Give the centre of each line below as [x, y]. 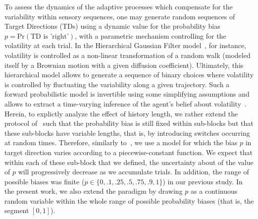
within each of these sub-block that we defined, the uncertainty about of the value [129, 162]
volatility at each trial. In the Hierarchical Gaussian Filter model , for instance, [126, 45]
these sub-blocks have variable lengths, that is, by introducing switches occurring [127, 133]
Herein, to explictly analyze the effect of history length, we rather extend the [121, 113]
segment [17, 210]
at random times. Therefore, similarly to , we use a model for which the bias [121, 142]
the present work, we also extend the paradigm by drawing [94, 191]
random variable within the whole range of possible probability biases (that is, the [129, 200]
